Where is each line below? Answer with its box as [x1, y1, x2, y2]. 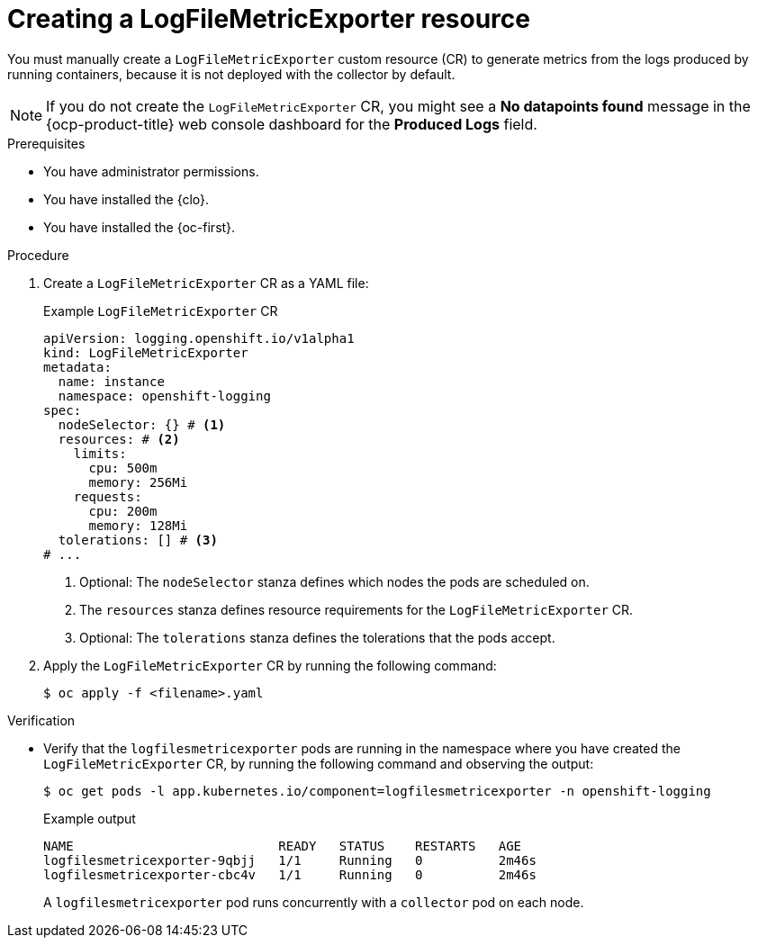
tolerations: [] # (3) [58, 532, 218, 547]
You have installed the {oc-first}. [43, 219, 236, 235]
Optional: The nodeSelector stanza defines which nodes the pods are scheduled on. [79, 573, 590, 589]
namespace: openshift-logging [58, 388, 271, 403]
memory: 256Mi [88, 474, 188, 490]
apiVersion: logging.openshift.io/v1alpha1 [43, 330, 355, 346]
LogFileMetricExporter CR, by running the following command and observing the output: [43, 755, 594, 771]
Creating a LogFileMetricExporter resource [7, 4, 530, 34]
